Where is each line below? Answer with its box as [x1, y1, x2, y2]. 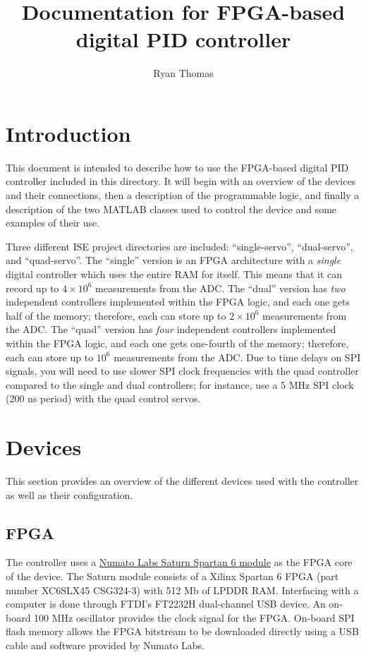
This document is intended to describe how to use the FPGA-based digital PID [6, 159, 349, 174]
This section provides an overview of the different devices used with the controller [6, 474, 359, 488]
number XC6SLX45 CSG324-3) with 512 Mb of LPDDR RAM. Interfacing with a [6, 582, 359, 597]
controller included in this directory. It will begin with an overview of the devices [6, 174, 356, 188]
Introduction [6, 119, 131, 147]
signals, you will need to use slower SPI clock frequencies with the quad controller [6, 363, 359, 378]
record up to [6, 280, 59, 295]
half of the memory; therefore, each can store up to [6, 308, 226, 323]
